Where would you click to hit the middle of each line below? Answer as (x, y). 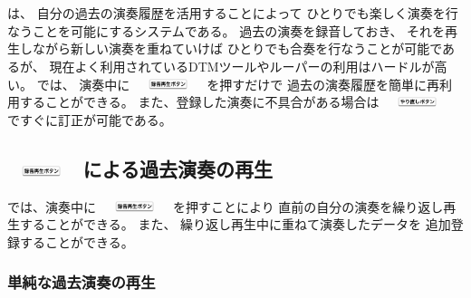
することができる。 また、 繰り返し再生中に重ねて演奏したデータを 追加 (235, 224)
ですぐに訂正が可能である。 (90, 119)
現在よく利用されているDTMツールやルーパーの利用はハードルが (242, 66)
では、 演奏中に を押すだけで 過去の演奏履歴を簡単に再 (238, 84)
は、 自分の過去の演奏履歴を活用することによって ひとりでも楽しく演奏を (226, 13)
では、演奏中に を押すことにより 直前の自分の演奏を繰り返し (226, 206)
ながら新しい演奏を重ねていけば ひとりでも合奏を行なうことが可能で (237, 48)
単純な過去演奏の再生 (82, 282)
